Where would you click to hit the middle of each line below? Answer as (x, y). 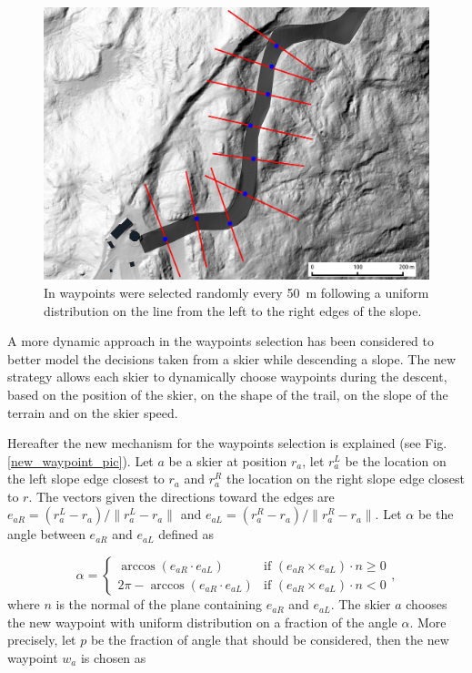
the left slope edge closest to (86, 479)
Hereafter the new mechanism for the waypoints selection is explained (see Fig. (227, 443)
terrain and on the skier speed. (93, 412)
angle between (46, 534)
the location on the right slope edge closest (345, 479)
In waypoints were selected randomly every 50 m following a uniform (236, 292)
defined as (186, 534)
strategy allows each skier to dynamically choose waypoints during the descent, (227, 377)
